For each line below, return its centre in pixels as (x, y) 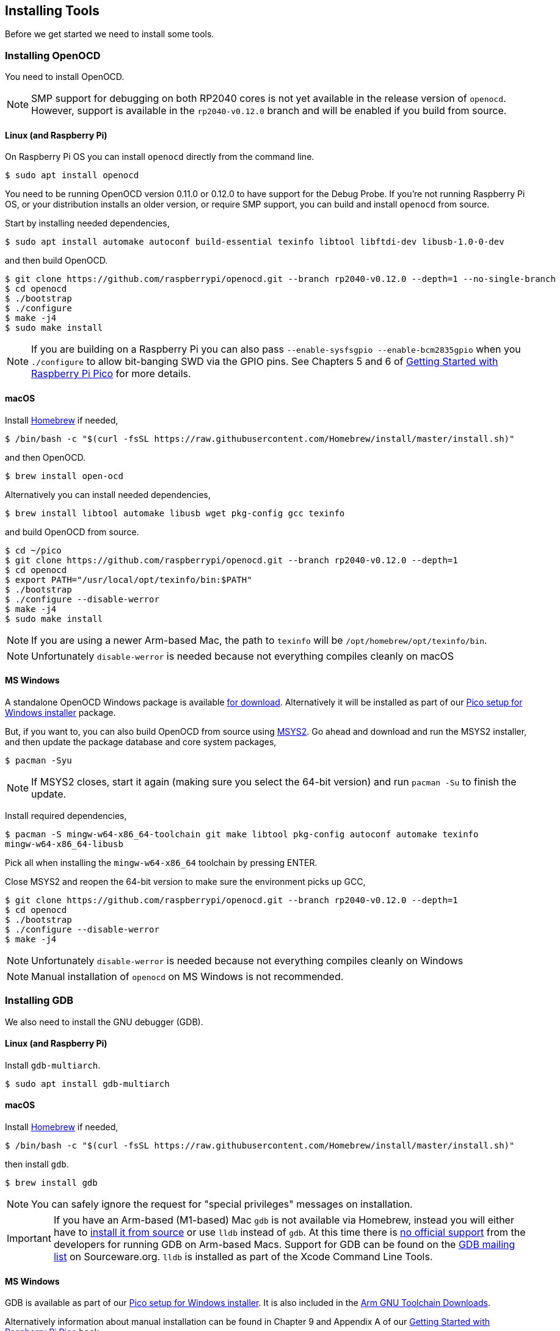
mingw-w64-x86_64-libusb (64, 844)
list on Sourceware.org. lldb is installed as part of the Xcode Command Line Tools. (243, 1257)
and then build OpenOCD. (56, 261)
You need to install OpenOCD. (65, 77)
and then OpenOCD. (45, 457)
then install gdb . (37, 1164)
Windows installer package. (60, 712)
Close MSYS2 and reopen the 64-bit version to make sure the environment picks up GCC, (185, 881)
